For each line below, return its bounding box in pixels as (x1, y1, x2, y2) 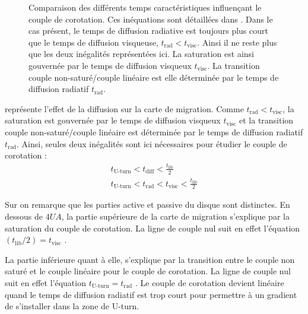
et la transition (239, 114, 294, 126)
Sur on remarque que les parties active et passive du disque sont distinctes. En (5, 198, 290, 211)
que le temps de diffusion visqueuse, (28, 36, 158, 48)
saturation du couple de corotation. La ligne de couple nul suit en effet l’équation (5, 221, 300, 234)
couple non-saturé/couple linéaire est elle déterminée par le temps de (28, 71, 279, 83)
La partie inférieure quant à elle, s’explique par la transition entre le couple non (5, 253, 295, 265)
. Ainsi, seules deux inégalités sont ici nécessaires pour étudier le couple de (17, 137, 287, 150)
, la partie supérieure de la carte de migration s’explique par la (61, 210, 290, 222)
